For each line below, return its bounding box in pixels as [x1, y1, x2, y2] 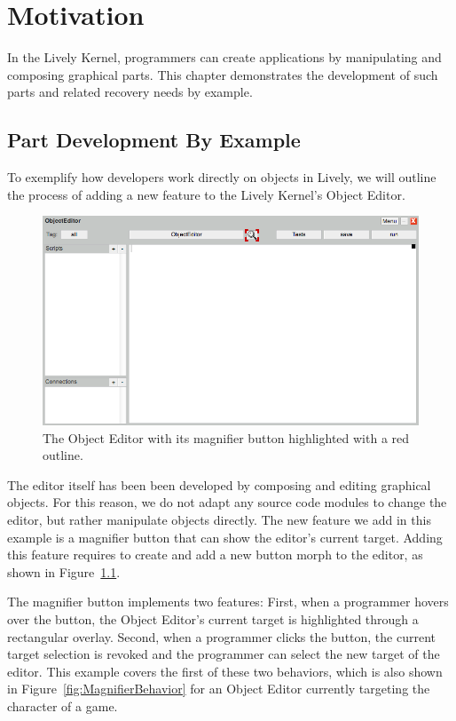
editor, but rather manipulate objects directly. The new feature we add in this [7, 510, 431, 528]
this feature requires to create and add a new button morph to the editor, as [7, 545, 423, 564]
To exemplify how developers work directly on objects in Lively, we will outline [7, 168, 436, 186]
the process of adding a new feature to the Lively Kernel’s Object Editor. [7, 185, 405, 203]
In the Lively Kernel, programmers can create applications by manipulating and [7, 48, 442, 67]
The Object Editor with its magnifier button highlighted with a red [43, 428, 410, 447]
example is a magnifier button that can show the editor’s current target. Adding [7, 527, 443, 546]
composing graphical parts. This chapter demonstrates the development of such [7, 65, 438, 83]
